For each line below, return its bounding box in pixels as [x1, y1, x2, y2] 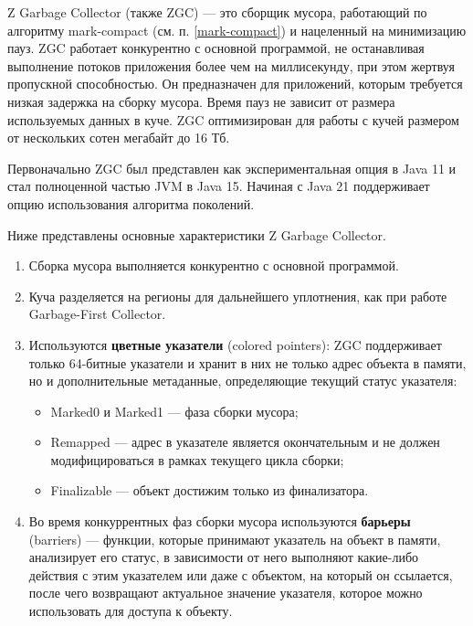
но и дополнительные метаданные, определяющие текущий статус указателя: [28, 371, 457, 390]
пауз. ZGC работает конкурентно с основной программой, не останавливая [7, 38, 425, 58]
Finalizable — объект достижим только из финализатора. [50, 481, 369, 500]
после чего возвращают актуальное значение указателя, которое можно [28, 583, 423, 602]
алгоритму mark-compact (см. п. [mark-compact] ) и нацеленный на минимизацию [7, 20, 467, 39]
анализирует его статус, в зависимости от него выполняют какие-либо [28, 547, 419, 567]
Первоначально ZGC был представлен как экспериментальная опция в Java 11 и [7, 158, 457, 177]
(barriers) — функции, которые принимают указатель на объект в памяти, [28, 529, 441, 548]
